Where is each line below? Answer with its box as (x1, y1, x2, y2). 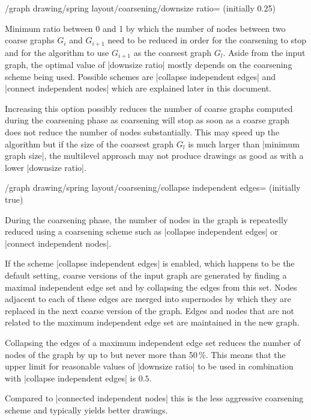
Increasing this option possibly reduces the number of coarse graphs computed (5, 102, 293, 114)
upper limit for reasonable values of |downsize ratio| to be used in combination (5, 360, 294, 372)
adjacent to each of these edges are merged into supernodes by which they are (5, 292, 291, 305)
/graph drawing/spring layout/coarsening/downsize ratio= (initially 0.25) (5, 2, 276, 14)
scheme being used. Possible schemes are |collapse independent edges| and (5, 70, 276, 82)
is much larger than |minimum (188, 137, 300, 150)
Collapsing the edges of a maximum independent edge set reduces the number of (5, 336, 301, 348)
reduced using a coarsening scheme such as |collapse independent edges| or (5, 225, 278, 238)
